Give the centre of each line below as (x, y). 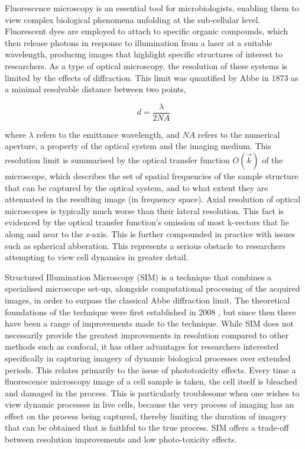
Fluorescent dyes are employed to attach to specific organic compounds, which (147, 31)
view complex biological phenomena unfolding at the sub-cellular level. (133, 19)
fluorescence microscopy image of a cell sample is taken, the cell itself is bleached (151, 381)
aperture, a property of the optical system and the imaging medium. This (138, 146)
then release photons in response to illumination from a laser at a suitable (139, 42)
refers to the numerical (239, 134)
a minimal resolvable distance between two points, (95, 89)
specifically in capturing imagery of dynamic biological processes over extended (148, 358)
